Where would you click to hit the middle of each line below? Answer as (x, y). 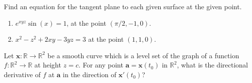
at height (48, 65)
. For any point (101, 65)
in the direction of (90, 74)
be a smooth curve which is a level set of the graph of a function (143, 55)
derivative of (22, 74)
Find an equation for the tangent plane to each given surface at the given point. (123, 6)
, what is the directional (212, 65)
